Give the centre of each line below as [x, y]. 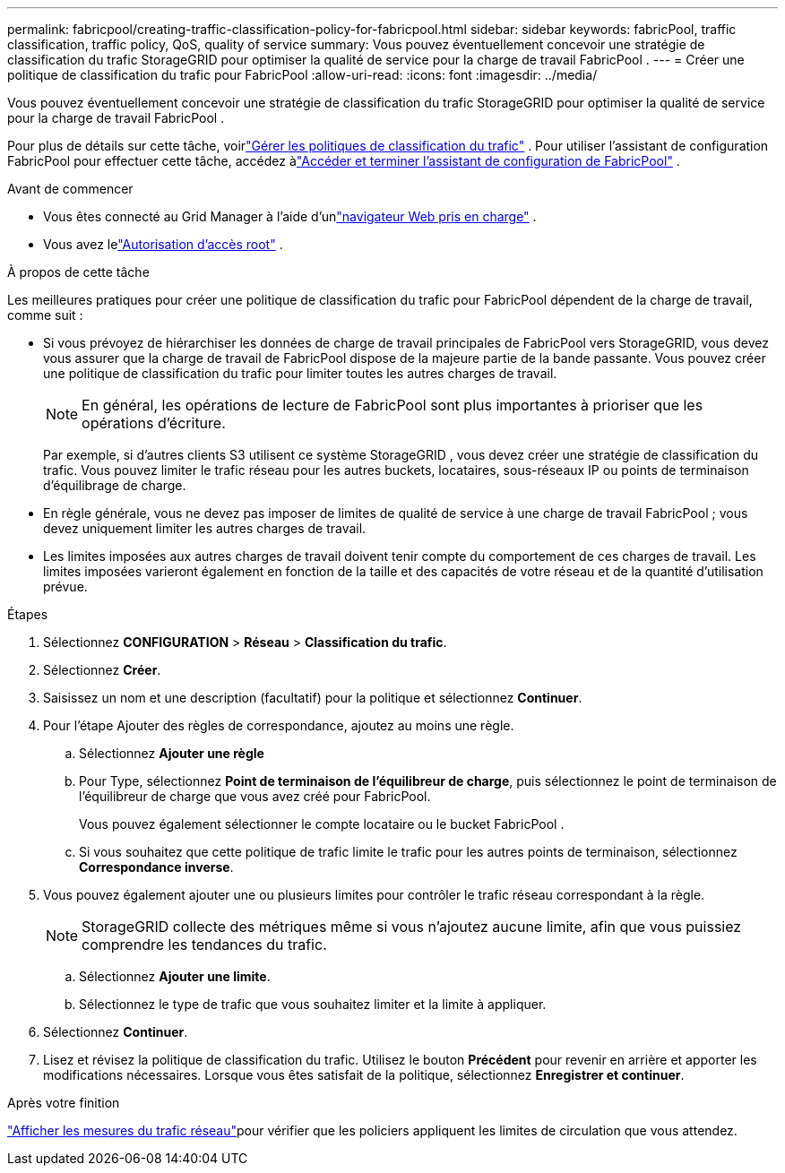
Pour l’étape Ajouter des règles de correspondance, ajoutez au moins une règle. [279, 725]
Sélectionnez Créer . [102, 670]
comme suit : [45, 315]
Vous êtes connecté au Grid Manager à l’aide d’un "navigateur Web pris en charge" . [290, 216]
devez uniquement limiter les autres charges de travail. [205, 528]
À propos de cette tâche [78, 272]
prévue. [65, 586]
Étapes [28, 614]
